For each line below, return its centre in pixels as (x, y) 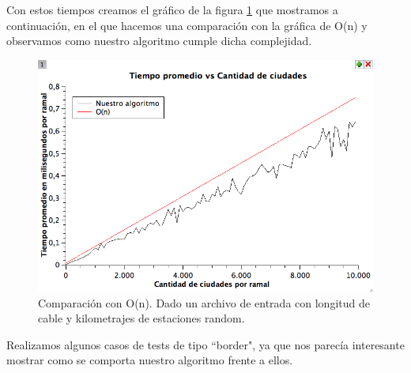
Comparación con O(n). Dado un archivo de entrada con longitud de (204, 302)
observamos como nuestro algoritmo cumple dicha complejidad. (159, 41)
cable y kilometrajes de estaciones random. (141, 318)
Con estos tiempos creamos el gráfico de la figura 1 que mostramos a (172, 9)
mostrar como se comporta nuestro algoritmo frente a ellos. (150, 360)
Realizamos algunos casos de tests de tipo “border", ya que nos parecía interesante (205, 344)
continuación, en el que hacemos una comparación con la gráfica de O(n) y (187, 25)
